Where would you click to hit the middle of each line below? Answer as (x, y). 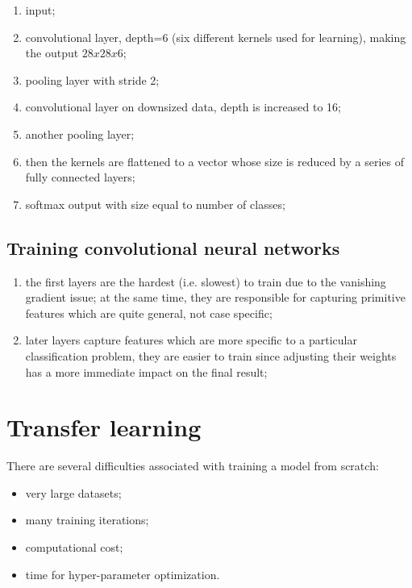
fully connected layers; (80, 177)
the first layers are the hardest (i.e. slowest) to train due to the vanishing (206, 281)
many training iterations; (87, 520)
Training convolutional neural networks (173, 247)
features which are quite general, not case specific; (149, 313)
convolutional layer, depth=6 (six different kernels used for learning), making (216, 37)
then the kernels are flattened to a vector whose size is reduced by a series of (214, 161)
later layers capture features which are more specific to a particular (191, 340)
